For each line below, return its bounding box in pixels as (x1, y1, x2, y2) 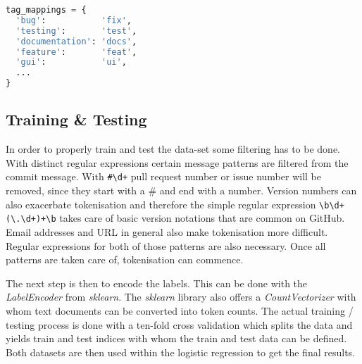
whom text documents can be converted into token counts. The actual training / (6, 303, 354, 318)
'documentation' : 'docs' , (15, 36, 137, 46)
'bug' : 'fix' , (15, 15, 132, 25)
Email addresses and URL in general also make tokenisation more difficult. (6, 224, 328, 239)
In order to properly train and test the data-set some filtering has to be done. (6, 142, 340, 156)
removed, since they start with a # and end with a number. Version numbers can (6, 183, 357, 198)
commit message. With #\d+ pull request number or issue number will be (6, 169, 321, 184)
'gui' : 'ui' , (15, 57, 127, 68)
